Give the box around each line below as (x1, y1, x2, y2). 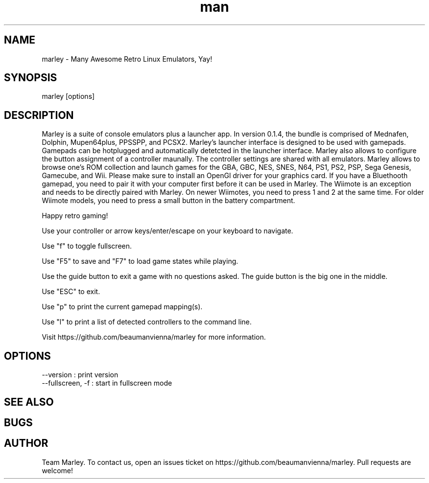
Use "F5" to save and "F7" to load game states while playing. (42, 257, 238, 266)
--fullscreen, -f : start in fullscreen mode (42, 379, 172, 388)
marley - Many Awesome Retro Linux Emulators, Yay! (42, 54, 213, 63)
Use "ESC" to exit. (42, 287, 100, 296)
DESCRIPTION (4, 109, 74, 121)
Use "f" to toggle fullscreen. (42, 242, 132, 251)
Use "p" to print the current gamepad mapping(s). (42, 302, 203, 311)
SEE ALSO (4, 395, 54, 408)
